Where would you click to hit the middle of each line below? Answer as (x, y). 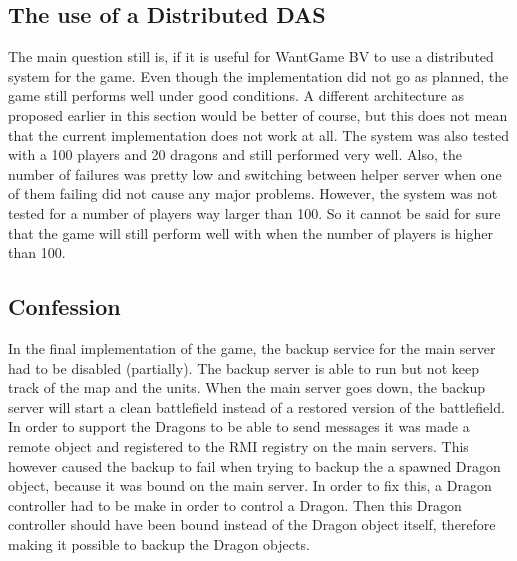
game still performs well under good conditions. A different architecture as (236, 95)
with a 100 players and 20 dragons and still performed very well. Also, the (235, 154)
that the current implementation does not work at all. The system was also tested (259, 134)
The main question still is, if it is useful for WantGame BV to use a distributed (251, 56)
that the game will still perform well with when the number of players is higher (250, 232)
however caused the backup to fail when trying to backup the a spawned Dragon (254, 465)
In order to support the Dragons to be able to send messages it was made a (239, 426)
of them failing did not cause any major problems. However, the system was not (253, 193)
